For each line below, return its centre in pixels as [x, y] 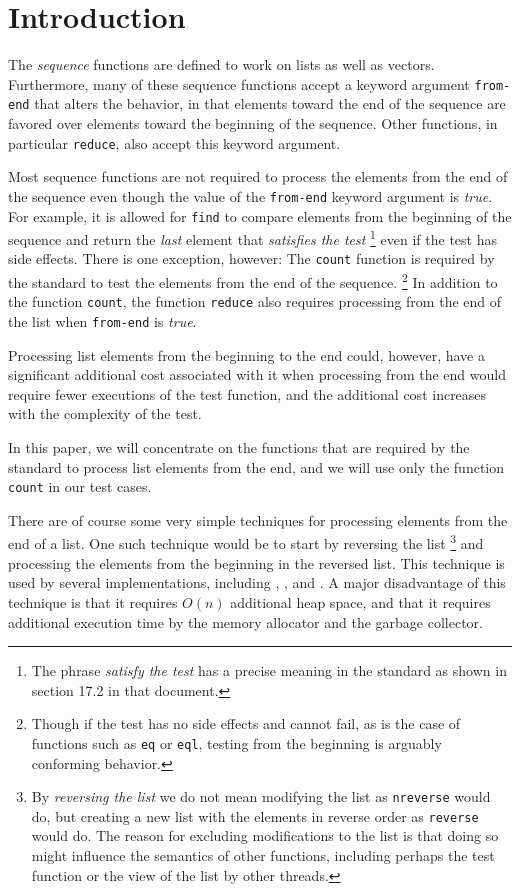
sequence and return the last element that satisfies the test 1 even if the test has [252, 237]
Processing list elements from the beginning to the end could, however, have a [246, 354]
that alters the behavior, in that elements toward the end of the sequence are [270, 103]
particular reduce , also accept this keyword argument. [174, 142]
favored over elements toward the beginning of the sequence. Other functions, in [253, 123]
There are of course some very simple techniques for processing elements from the [258, 519]
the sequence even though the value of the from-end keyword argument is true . [250, 195]
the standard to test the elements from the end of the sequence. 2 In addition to [253, 280]
